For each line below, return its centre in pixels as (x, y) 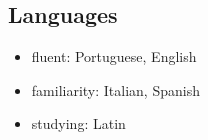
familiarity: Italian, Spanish (115, 89)
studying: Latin (78, 123)
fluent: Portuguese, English (114, 56)
